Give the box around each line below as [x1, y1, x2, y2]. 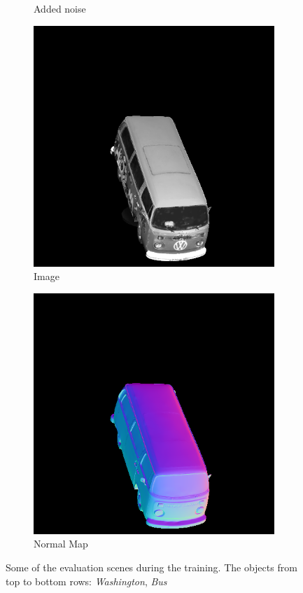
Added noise [34, 1, 86, 15]
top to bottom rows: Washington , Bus [6, 573, 167, 588]
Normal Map [34, 536, 88, 551]
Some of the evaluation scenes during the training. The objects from [6, 559, 297, 574]
